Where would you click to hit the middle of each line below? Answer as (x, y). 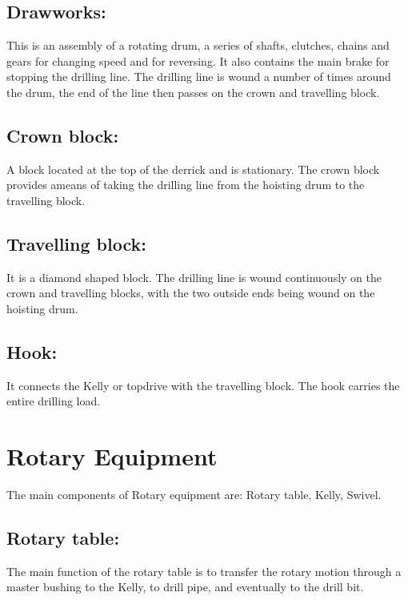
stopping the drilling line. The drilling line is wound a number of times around (199, 77)
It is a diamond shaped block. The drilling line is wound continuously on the (194, 277)
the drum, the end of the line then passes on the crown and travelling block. (193, 92)
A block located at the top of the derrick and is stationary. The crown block (193, 169)
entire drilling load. (54, 401)
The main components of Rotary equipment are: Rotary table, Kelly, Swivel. (194, 495)
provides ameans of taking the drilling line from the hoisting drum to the (186, 185)
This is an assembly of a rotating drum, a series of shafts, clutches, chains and (198, 45)
